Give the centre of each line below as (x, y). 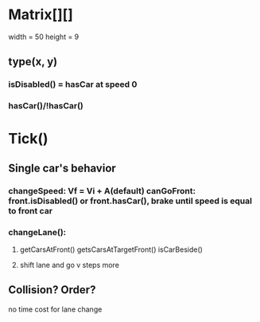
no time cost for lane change (55, 309)
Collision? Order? (52, 290)
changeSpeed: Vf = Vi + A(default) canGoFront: (102, 190)
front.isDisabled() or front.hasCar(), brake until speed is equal (130, 201)
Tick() (29, 139)
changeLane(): (37, 232)
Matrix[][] (41, 15)
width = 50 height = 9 (44, 37)
